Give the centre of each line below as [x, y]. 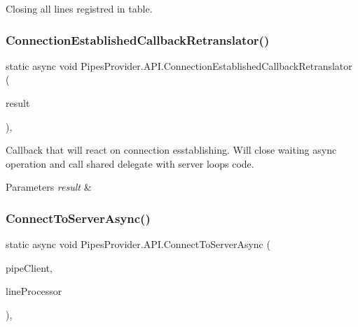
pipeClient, [29, 267]
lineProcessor [34, 291]
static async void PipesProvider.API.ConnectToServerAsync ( [138, 244]
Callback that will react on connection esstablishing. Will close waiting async [171, 150]
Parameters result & [49, 187]
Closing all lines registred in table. [79, 8]
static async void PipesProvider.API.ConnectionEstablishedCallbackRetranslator [179, 65]
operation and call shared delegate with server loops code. [130, 163]
